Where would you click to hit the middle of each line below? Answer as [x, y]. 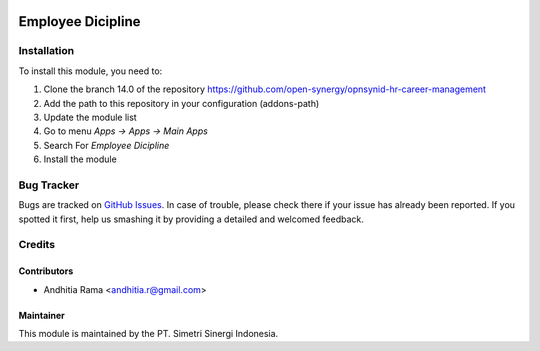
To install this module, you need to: [90, 71]
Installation [46, 51]
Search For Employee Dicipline [106, 145]
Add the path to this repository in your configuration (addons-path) [181, 103]
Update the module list [90, 117]
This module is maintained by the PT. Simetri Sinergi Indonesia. [148, 333]
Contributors [46, 271]
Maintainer [41, 315]
